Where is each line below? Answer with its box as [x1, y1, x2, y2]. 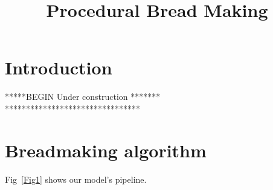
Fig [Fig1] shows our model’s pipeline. [5, 172, 147, 185]
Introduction [5, 55, 112, 80]
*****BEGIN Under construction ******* [5, 90, 161, 103]
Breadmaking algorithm [5, 137, 207, 162]
